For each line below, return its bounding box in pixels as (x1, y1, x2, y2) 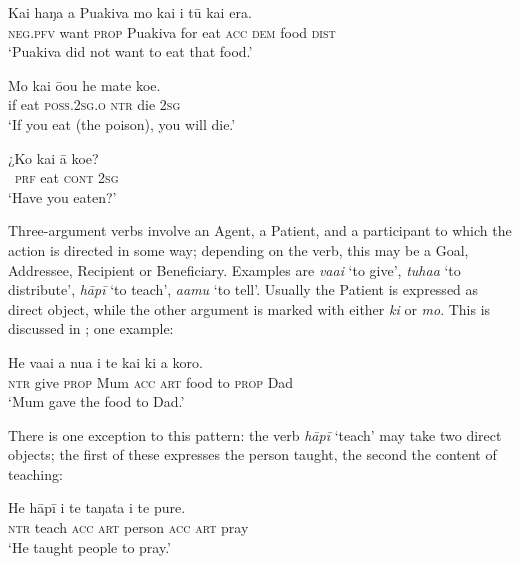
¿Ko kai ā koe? (8, 147, 99, 168)
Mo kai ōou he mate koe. (8, 74, 161, 95)
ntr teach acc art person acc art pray (8, 517, 249, 538)
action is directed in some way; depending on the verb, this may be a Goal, (8, 239, 469, 260)
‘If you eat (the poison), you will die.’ (8, 113, 236, 134)
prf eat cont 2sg (15, 167, 119, 188)
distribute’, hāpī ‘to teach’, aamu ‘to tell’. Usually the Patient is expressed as (8, 279, 479, 300)
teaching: (8, 463, 63, 484)
